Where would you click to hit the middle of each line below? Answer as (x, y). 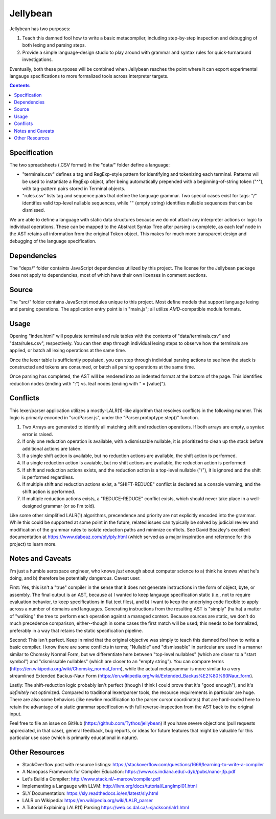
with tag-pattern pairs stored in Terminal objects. (74, 189)
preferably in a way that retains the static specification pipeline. (76, 630)
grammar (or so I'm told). (69, 506)
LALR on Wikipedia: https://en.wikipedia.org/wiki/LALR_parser (88, 800)
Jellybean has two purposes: (40, 29)
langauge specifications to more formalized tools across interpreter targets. (89, 76)
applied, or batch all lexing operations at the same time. (68, 351)
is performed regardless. (48, 477)
